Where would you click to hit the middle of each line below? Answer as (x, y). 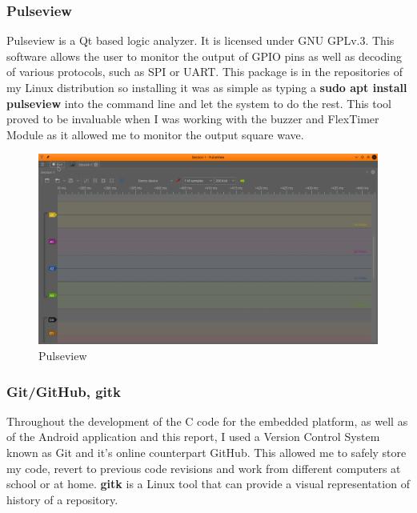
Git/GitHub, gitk (64, 391)
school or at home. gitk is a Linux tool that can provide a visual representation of (208, 484)
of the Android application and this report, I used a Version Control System (193, 437)
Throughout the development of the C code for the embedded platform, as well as (207, 421)
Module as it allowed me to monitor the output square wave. (155, 134)
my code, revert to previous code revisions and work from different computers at (204, 468)
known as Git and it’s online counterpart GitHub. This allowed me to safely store (206, 453)
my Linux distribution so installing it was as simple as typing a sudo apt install (207, 87)
